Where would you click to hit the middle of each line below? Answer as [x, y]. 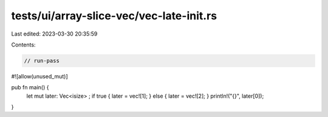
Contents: [23, 45]
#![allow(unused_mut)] [39, 76]
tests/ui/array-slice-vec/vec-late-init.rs [114, 16]
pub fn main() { [30, 87]
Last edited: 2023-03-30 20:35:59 [54, 34]
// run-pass [42, 61]
